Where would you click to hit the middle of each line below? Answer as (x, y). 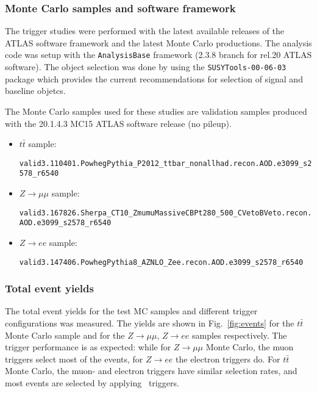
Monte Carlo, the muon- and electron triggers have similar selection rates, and (151, 371)
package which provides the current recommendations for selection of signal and (154, 78)
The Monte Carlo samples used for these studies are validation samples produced (156, 111)
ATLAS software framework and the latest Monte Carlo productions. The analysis (158, 42)
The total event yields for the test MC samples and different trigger (131, 311)
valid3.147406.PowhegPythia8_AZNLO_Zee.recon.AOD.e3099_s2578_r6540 (161, 262)
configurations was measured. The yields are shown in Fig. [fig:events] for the (150, 323)
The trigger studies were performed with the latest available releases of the (144, 31)
